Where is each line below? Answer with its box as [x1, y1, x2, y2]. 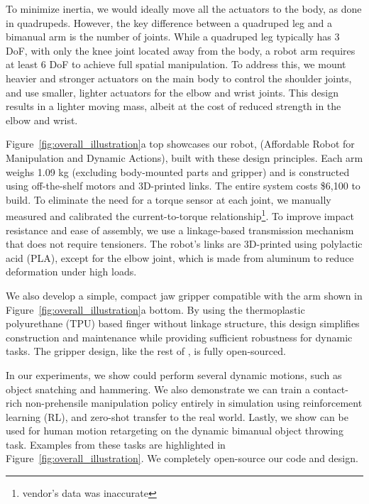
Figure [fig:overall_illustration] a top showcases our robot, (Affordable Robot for [6, 136, 355, 151]
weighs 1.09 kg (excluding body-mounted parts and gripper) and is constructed [6, 164, 350, 179]
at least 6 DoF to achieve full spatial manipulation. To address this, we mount [6, 57, 346, 72]
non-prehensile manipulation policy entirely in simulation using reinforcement [25, 395, 363, 410]
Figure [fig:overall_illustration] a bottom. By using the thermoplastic [6, 302, 305, 317]
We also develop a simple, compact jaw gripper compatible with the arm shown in [6, 287, 363, 302]
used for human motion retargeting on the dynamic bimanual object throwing [6, 423, 343, 438]
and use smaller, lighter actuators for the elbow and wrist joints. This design [6, 84, 338, 99]
